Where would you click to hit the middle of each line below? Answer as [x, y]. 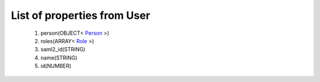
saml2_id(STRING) [63, 50]
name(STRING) [59, 58]
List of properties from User [81, 15]
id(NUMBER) [56, 66]
